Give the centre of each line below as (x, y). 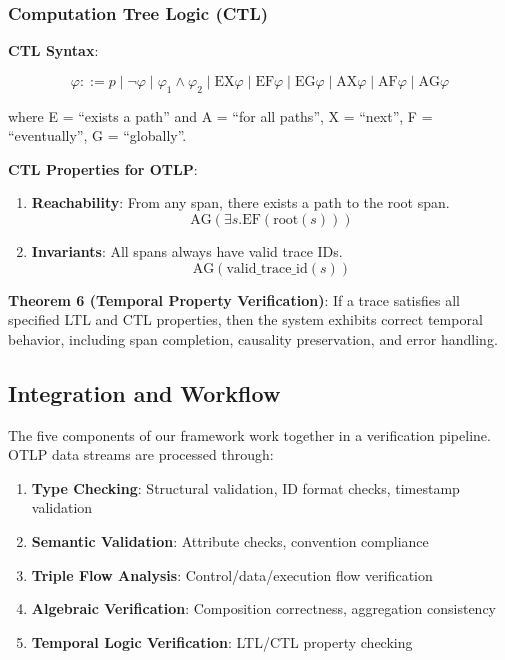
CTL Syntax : (53, 50)
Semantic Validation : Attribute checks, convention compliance (230, 540)
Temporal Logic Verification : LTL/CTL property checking (222, 641)
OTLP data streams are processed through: (141, 454)
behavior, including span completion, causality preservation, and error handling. (253, 338)
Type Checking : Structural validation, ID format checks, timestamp (245, 487)
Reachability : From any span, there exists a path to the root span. (240, 202)
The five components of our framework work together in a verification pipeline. (249, 434)
